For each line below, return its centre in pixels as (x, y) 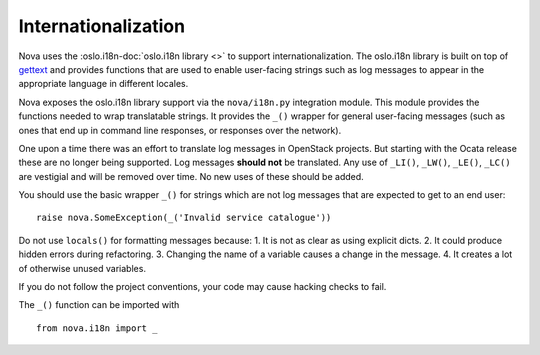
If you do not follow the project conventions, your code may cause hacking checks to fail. (202, 287)
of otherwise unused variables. (82, 268)
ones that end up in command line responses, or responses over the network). (180, 130)
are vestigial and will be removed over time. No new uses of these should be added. (191, 176)
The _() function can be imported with (99, 305)
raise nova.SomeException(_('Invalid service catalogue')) (184, 218)
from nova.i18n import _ (97, 328)
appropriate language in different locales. (103, 84)
